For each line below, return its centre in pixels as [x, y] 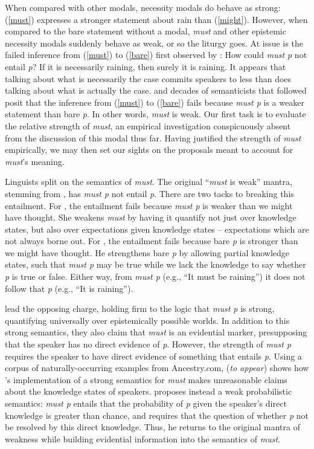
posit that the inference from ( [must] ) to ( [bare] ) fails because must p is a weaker [155, 102]
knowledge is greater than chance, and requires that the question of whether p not [157, 415]
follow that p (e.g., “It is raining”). [69, 288]
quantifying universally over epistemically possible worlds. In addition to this [147, 320]
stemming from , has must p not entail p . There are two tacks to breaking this [149, 193]
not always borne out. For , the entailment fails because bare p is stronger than [152, 241]
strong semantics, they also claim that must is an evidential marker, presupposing [156, 332]
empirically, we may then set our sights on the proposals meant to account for [149, 150]
